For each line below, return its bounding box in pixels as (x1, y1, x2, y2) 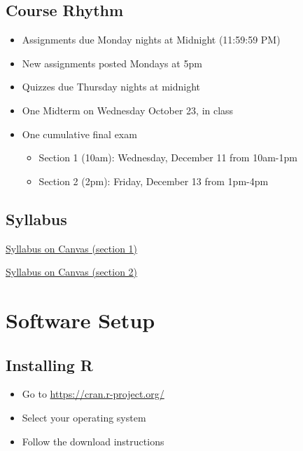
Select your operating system (22, 410, 146, 424)
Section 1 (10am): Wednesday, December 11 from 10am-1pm (38, 150, 297, 165)
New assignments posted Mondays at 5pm (22, 55, 202, 70)
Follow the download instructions (22, 433, 164, 448)
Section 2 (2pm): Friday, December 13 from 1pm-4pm (38, 173, 269, 188)
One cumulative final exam (22, 126, 137, 141)
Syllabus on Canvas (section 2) (6, 264, 138, 279)
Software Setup (6, 305, 155, 334)
